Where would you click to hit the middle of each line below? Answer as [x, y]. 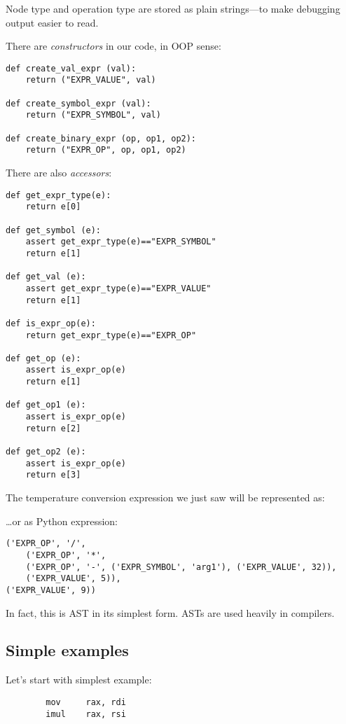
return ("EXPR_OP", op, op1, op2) [106, 150]
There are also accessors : [59, 173]
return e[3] [53, 475]
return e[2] [53, 428]
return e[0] [53, 207]
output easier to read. [52, 22]
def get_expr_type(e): [58, 195]
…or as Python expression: [62, 521]
